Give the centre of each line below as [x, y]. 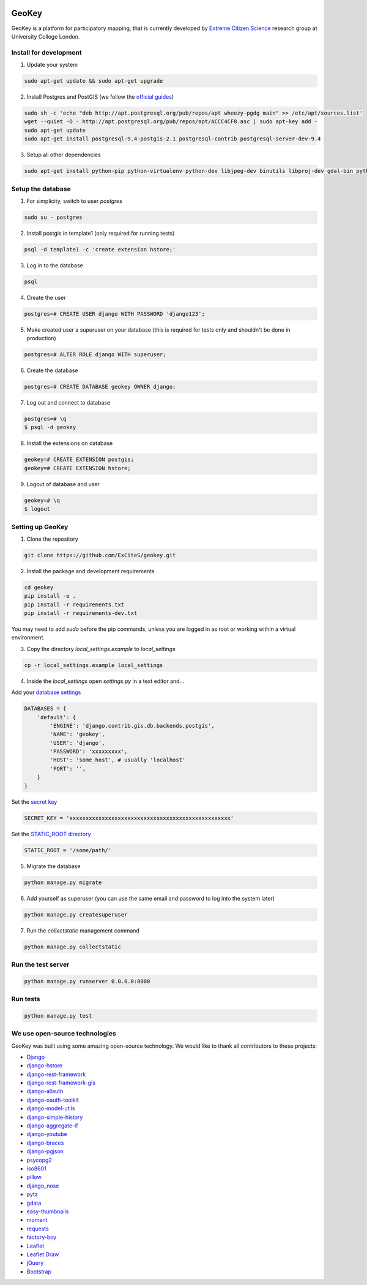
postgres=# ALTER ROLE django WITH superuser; [95, 355]
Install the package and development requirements [91, 571]
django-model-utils [51, 1108]
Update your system [52, 65]
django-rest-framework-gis [61, 1083]
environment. [28, 638]
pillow [34, 1177]
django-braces [45, 1143]
